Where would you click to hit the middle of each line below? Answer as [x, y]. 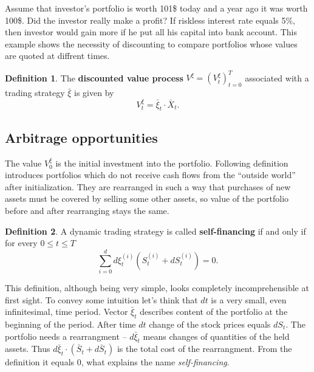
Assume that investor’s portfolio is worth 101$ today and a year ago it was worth [156, 8]
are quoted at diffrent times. [57, 56]
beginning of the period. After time [70, 324]
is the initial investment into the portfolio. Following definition [172, 163]
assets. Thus [28, 349]
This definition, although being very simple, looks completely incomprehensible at [157, 287]
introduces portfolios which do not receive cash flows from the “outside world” [150, 175]
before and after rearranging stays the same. [87, 211]
